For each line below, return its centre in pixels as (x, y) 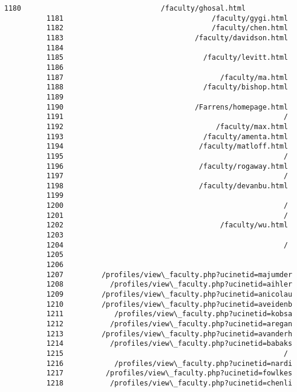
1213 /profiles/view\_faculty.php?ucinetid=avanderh (169, 334)
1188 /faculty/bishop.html (167, 87)
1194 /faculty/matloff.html (167, 147)
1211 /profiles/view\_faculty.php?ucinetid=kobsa (169, 314)
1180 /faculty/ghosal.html (125, 8)
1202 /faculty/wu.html (167, 225)
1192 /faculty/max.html (167, 126)
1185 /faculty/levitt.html (167, 58)
